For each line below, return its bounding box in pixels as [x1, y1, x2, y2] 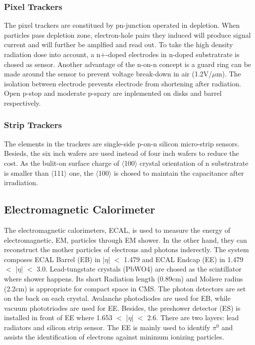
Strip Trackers [4, 119, 62, 131]
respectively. [4, 97, 41, 108]
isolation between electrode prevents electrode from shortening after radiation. [4, 78, 241, 88]
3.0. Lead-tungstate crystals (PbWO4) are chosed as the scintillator [37, 264, 242, 274]
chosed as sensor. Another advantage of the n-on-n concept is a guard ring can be [4, 59, 252, 69]
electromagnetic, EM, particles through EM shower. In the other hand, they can [4, 234, 247, 245]
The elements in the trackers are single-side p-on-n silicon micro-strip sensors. [4, 138, 240, 148]
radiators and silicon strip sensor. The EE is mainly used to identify [4, 322, 210, 332]
